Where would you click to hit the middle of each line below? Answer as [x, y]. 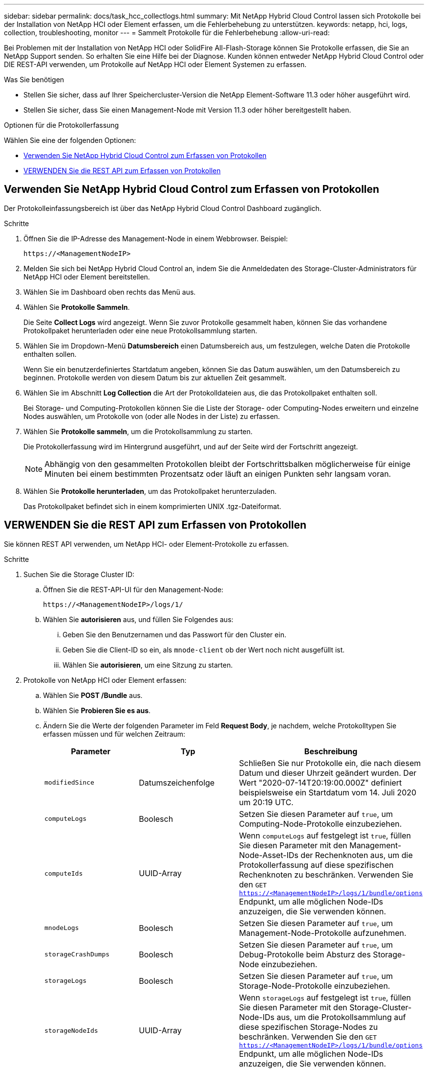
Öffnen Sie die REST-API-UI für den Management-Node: [133, 589]
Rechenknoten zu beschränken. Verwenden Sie [326, 874]
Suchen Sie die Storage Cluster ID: [79, 574]
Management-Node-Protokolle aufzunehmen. [323, 933]
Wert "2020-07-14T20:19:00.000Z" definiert [321, 782]
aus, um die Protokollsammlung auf [341, 1017]
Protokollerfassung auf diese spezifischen [316, 865]
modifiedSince [69, 783]
